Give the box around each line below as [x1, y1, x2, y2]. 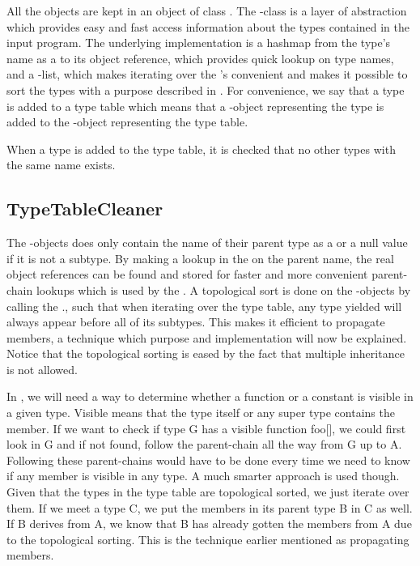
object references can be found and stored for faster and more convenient [6, 266, 368, 283]
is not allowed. [6, 360, 78, 377]
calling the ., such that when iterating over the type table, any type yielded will [6, 297, 402, 314]
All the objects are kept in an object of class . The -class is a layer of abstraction [6, 2, 407, 19]
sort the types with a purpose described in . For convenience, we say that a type [6, 81, 405, 98]
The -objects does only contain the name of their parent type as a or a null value [6, 234, 408, 251]
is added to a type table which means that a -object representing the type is [6, 97, 384, 114]
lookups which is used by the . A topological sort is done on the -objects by [36, 281, 411, 298]
